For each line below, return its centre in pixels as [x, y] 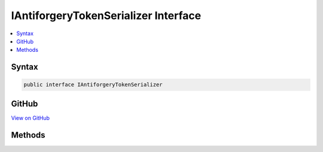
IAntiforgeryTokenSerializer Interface [106, 15]
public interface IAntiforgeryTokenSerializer [93, 85]
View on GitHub [31, 118]
